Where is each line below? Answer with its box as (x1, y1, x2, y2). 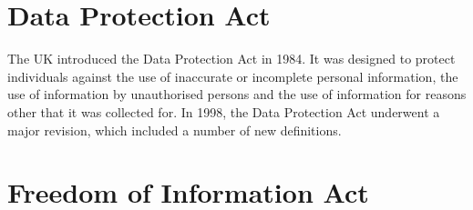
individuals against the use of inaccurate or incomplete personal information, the (7, 66, 458, 85)
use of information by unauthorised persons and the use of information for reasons (7, 85, 467, 104)
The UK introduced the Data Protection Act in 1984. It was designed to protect (7, 49, 456, 68)
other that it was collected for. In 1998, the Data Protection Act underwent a (7, 102, 440, 121)
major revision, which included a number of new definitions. (7, 120, 342, 139)
